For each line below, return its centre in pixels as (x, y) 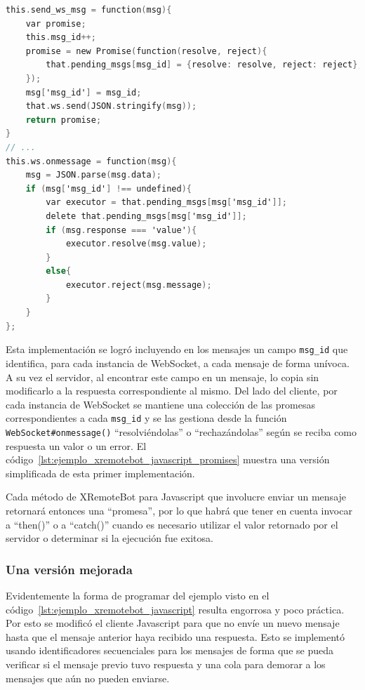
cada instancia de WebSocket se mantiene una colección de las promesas (160, 404)
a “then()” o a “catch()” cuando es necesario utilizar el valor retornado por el (172, 524)
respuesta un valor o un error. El (76, 445)
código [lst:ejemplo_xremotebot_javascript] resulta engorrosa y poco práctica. (175, 609)
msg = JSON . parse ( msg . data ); (94, 175)
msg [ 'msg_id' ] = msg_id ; (84, 92)
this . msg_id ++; (61, 38)
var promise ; (56, 24)
